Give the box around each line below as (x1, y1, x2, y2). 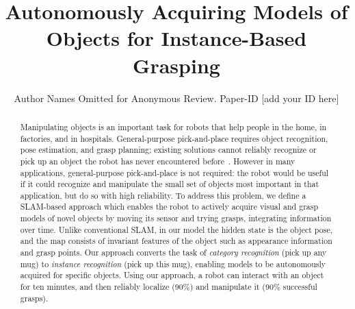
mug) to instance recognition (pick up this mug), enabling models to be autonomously (20, 258, 326, 269)
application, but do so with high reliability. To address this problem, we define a (20, 189, 306, 201)
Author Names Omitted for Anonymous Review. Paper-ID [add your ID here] (14, 90, 339, 105)
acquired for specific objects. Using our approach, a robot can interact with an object (20, 269, 324, 281)
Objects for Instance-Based (46, 24, 307, 52)
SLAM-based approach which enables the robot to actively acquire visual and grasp (20, 201, 319, 212)
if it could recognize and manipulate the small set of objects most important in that (20, 178, 319, 190)
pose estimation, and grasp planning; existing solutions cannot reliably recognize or (20, 144, 317, 156)
